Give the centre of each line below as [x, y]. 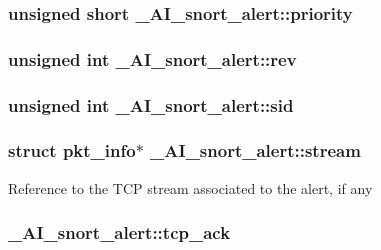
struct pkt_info [72, 150]
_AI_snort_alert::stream [255, 150]
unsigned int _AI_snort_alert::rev [152, 58]
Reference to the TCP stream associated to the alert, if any [190, 187]
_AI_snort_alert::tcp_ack [119, 232]
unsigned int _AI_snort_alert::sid [151, 104]
